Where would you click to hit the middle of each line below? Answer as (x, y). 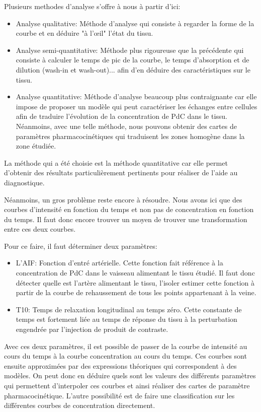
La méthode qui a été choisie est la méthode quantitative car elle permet (116, 162)
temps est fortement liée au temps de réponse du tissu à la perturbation (126, 319)
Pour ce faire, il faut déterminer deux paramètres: (81, 246)
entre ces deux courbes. (40, 229)
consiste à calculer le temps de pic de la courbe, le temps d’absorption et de (133, 60)
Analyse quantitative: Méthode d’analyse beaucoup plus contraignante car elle (136, 96)
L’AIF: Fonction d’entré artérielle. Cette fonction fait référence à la (119, 263)
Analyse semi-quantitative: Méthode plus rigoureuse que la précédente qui (130, 50)
